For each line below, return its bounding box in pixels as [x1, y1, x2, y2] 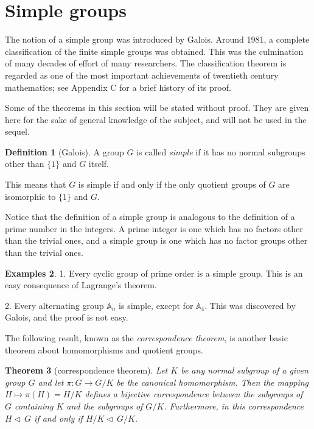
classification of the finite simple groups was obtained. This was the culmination [5, 44, 304, 57]
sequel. [5, 125, 30, 138]
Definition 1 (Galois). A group [5, 145, 124, 158]
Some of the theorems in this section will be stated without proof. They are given [5, 101, 309, 114]
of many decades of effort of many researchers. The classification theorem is [5, 57, 287, 69]
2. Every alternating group [5, 299, 104, 311]
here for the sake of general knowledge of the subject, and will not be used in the [5, 113, 307, 126]
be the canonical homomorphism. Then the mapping [116, 375, 309, 388]
